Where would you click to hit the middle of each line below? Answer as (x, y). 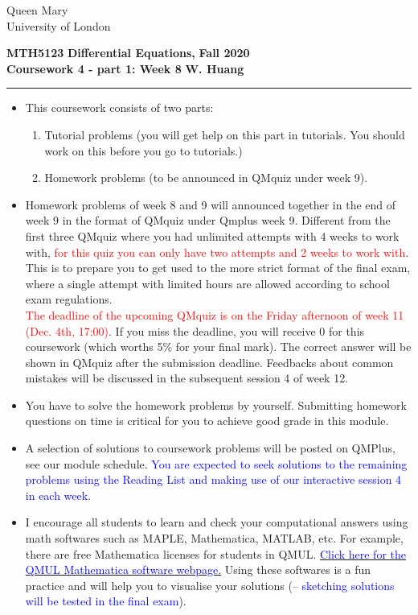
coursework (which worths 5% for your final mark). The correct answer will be (218, 347)
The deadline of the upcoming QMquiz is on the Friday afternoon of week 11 (215, 314)
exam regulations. (69, 299)
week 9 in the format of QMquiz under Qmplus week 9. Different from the (208, 220)
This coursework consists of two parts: (119, 107)
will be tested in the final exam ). (106, 601)
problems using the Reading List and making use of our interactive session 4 (213, 479)
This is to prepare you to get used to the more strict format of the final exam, (218, 268)
